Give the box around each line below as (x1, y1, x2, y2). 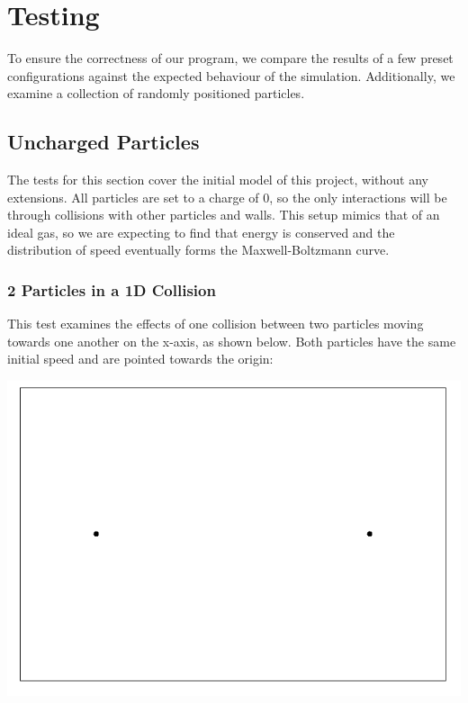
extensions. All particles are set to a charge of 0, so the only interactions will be (7, 187, 447, 206)
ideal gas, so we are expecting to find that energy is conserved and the (7, 222, 395, 241)
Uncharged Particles (7, 128, 200, 156)
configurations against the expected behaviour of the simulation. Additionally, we (7, 66, 455, 85)
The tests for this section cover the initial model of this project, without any (7, 170, 428, 189)
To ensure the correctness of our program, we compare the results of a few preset (7, 49, 454, 68)
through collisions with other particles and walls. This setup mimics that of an (7, 205, 440, 224)
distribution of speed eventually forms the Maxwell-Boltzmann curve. (7, 240, 390, 259)
